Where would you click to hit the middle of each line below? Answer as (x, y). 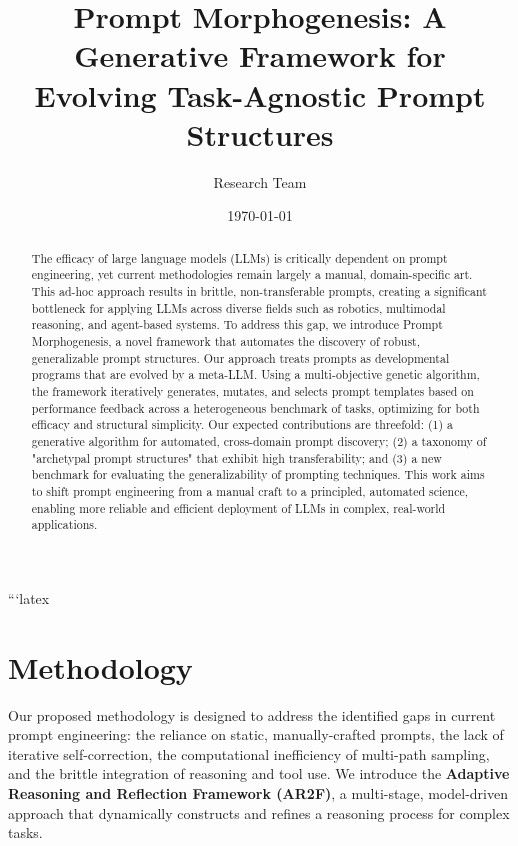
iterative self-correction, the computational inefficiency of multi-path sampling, (249, 753)
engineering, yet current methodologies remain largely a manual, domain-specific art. (252, 274)
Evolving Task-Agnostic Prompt (260, 94)
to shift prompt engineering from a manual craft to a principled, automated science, (250, 490)
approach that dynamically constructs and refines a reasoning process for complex (259, 812)
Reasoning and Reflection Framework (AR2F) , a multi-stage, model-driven (258, 792)
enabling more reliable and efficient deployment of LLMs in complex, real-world (238, 507)
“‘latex (29, 597)
